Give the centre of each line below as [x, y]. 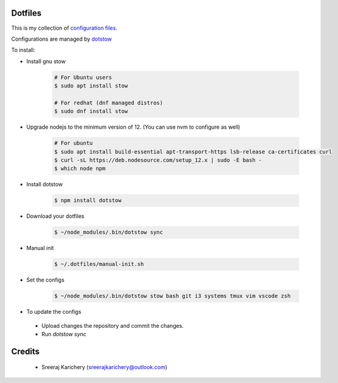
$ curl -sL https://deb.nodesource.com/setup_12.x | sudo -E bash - [158, 160]
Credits [25, 351]
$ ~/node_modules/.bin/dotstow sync [109, 232]
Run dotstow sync [64, 334]
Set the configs [45, 280]
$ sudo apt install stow [91, 86]
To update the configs [54, 312]
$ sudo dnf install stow [91, 111]
